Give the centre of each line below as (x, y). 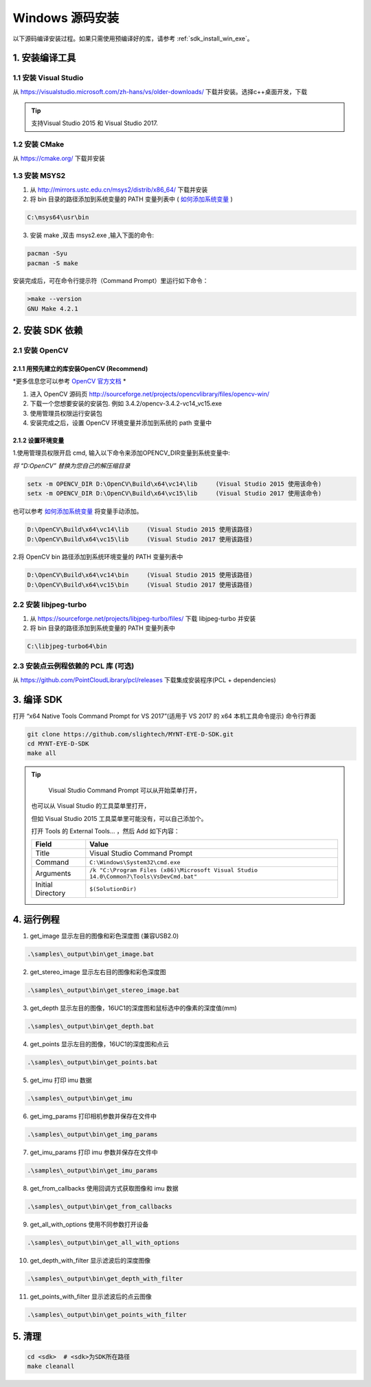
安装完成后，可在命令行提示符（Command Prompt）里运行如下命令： (111, 281)
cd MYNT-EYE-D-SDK (58, 743)
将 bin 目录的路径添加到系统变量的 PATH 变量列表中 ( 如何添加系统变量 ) (131, 199)
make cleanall (51, 1366)
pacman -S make (53, 263)
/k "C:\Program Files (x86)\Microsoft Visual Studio (173, 870)
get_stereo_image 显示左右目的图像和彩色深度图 (98, 971)
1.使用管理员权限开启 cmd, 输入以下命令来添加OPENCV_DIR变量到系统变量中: (121, 453)
